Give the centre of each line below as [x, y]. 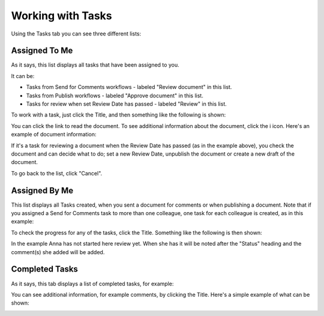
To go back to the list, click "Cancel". [57, 173]
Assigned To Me [42, 51]
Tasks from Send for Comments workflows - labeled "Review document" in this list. [129, 87]
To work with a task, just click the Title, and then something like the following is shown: [118, 115]
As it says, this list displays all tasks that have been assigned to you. [95, 65]
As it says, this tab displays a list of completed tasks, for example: [92, 284]
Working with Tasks [61, 16]
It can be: [23, 76]
